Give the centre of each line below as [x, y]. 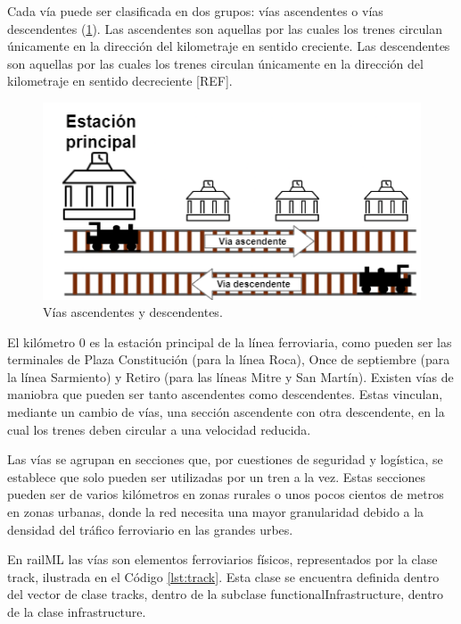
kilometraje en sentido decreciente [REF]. [120, 81]
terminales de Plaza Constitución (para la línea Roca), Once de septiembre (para [229, 359]
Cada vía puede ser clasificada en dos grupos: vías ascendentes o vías [195, 11]
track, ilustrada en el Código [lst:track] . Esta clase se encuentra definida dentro [223, 576]
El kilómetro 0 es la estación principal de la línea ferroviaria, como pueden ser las [230, 341]
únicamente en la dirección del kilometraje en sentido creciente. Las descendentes [229, 46]
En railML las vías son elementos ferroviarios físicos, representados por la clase [222, 559]
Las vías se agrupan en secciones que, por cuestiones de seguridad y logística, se [225, 459]
